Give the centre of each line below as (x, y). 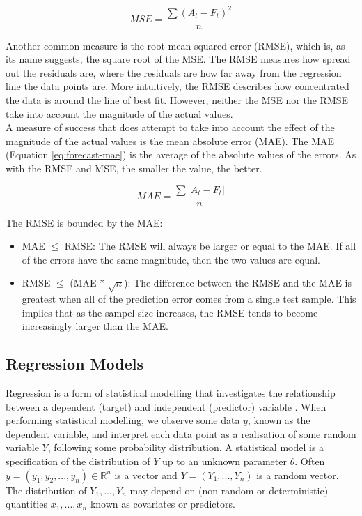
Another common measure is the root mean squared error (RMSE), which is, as (175, 45)
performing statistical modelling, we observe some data (123, 420)
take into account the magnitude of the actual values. (119, 113)
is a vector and (146, 475)
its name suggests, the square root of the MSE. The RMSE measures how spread (178, 59)
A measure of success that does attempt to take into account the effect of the (170, 127)
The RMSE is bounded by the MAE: (84, 222)
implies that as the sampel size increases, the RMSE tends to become (170, 312)
